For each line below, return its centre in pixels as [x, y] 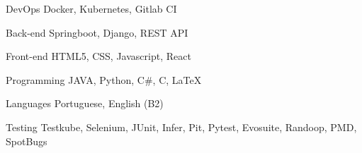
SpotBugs [27, 141]
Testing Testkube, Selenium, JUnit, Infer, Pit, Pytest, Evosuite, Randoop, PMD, [181, 127]
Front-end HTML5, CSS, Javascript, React [98, 56]
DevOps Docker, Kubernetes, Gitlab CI [91, 8]
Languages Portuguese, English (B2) [85, 103]
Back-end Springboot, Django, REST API [97, 32]
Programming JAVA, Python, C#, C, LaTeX [104, 79]
